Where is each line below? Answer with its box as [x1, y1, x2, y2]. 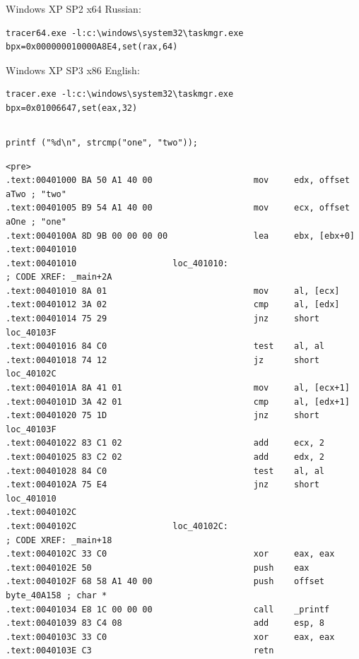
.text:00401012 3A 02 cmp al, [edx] [6, 299, 340, 310]
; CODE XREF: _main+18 [6, 535, 112, 545]
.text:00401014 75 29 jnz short [6, 314, 319, 324]
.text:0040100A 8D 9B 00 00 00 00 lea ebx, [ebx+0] [6, 230, 355, 241]
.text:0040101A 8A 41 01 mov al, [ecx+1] [6, 383, 350, 393]
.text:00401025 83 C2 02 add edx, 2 [6, 452, 325, 463]
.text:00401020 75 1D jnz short [6, 410, 319, 421]
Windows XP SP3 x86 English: [6, 62, 140, 77]
